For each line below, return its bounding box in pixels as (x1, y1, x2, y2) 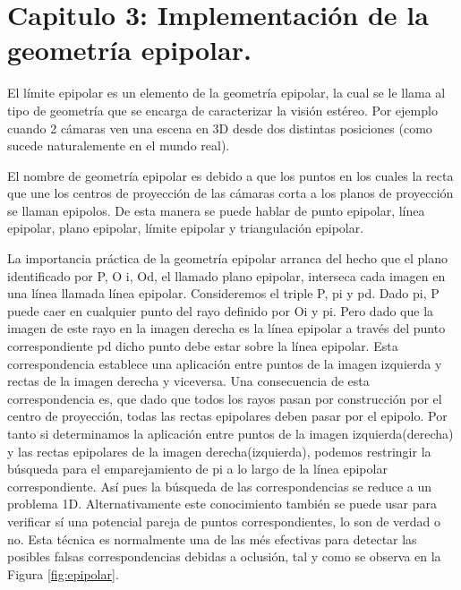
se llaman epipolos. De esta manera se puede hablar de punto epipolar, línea (7, 201, 425, 219)
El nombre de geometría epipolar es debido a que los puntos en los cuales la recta (7, 166, 454, 184)
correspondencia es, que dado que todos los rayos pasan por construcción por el (7, 389, 442, 407)
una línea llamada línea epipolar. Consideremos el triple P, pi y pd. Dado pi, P (7, 284, 440, 303)
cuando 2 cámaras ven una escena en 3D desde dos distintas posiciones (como (7, 118, 432, 137)
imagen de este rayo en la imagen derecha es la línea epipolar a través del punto (7, 319, 446, 338)
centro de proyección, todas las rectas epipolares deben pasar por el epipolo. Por (7, 406, 448, 425)
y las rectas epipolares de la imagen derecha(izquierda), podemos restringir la (7, 441, 431, 460)
